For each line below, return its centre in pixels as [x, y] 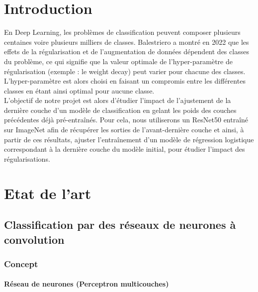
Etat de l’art [48, 193]
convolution [34, 239]
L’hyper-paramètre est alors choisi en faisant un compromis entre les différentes [125, 81]
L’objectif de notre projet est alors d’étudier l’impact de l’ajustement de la [118, 100]
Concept [21, 263]
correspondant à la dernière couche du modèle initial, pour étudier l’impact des [125, 149]
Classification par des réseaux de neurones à [120, 225]
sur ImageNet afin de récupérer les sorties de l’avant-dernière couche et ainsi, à [124, 130]
